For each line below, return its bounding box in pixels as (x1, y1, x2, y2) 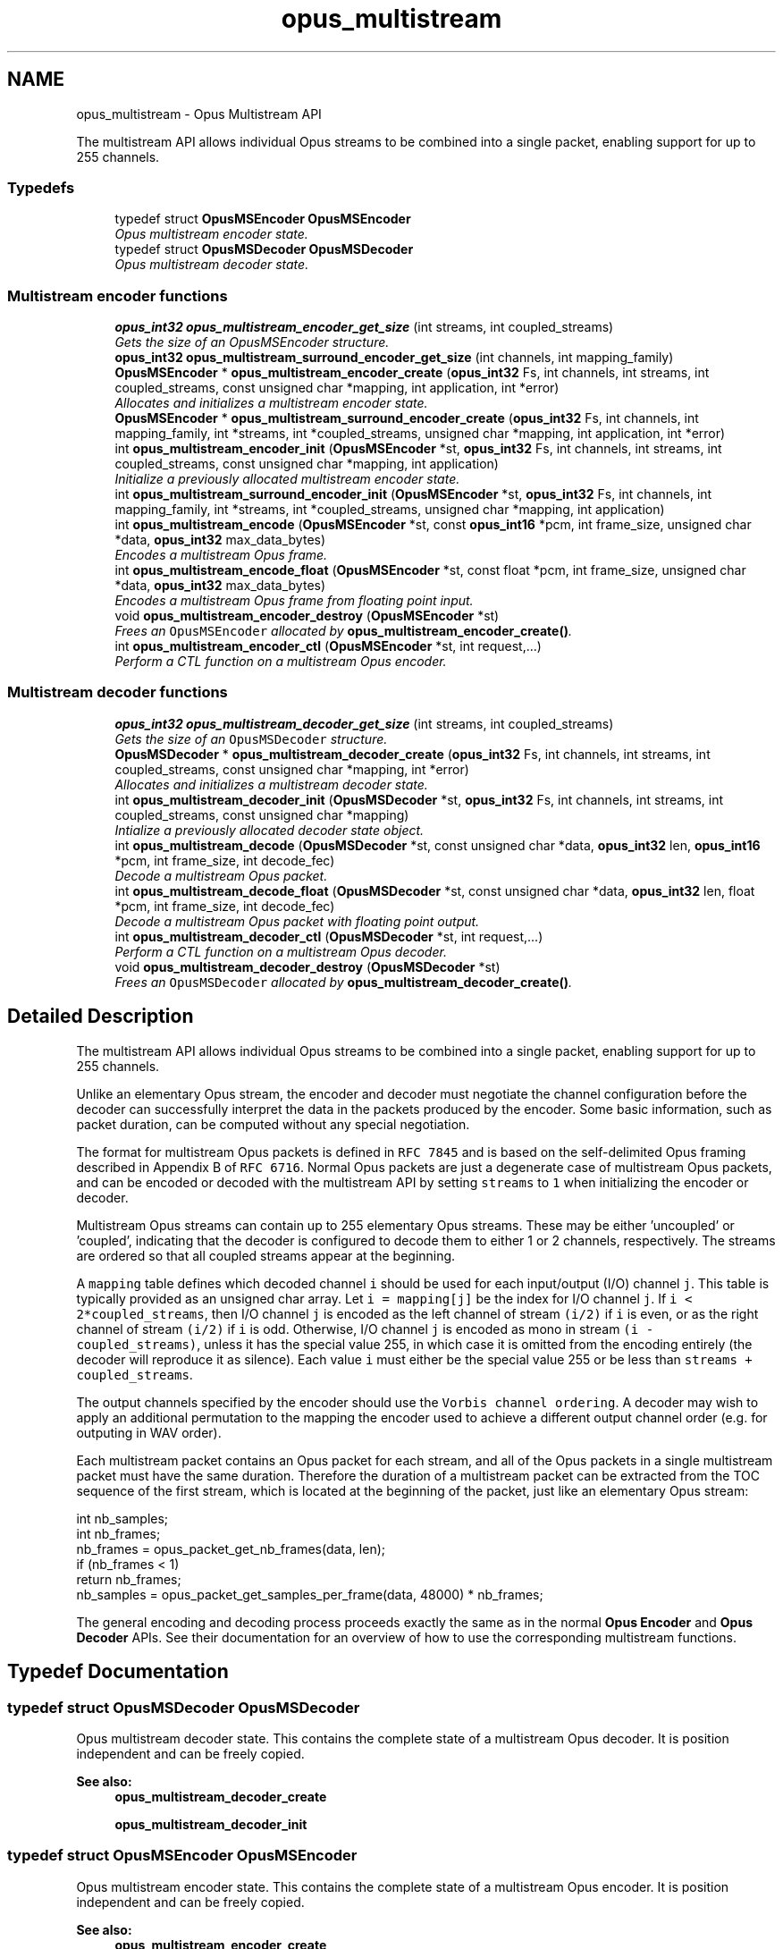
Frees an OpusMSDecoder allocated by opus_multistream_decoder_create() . (114, 974, 573, 990)
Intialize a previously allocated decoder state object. (114, 822, 425, 838)
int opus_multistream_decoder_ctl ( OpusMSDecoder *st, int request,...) (114, 928, 543, 944)
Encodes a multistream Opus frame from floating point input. (114, 593, 474, 609)
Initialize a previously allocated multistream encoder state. (114, 471, 460, 487)
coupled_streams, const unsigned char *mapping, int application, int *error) (114, 380, 560, 396)
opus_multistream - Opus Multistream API (76, 105, 322, 122)
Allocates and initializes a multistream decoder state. (114, 776, 428, 792)
